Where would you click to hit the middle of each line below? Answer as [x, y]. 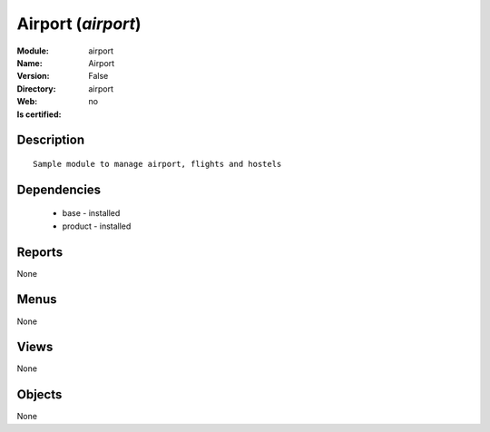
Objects [39, 395]
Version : [33, 76]
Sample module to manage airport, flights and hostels [157, 164]
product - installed [97, 226]
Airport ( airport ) [79, 24]
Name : [29, 63]
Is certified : [39, 114]
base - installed [91, 213]
